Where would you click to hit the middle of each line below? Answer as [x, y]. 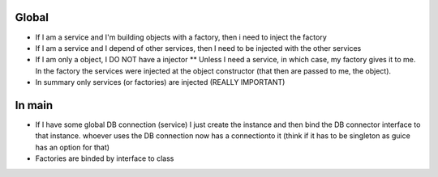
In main [34, 105]
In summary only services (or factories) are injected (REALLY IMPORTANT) [160, 82]
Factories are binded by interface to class [105, 158]
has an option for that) [72, 147]
